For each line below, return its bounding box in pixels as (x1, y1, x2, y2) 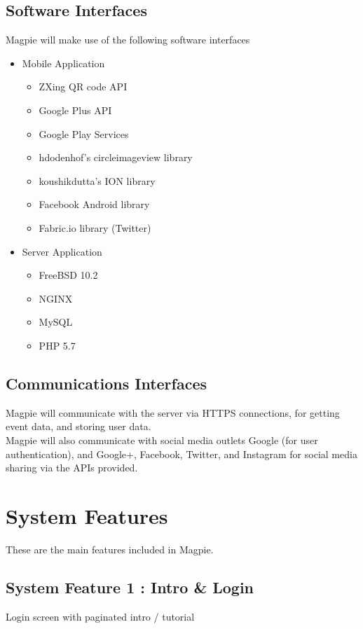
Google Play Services (39, 126, 129, 141)
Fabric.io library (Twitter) (39, 220, 151, 235)
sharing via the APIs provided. (6, 460, 138, 475)
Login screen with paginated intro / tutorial (6, 609, 195, 623)
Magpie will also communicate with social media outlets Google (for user (6, 432, 318, 447)
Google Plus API (39, 102, 112, 117)
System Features (6, 501, 168, 530)
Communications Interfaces (6, 372, 207, 394)
